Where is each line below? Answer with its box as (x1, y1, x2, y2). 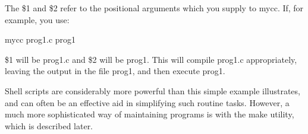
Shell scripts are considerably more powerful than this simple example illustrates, (5, 84, 300, 97)
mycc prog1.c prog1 (5, 33, 76, 46)
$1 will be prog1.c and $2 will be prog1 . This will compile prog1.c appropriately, (5, 53, 297, 65)
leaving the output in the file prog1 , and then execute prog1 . (5, 65, 225, 77)
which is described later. (5, 119, 93, 132)
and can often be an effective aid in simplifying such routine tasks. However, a (5, 96, 290, 109)
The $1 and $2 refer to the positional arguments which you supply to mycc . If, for (5, 2, 304, 14)
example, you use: (5, 13, 70, 25)
